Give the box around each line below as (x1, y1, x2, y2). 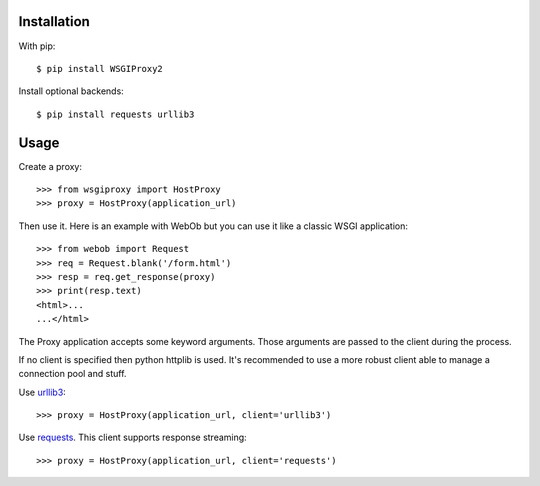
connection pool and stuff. (18, 368, 127, 380)
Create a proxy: (18, 160, 83, 172)
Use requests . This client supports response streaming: (18, 431, 247, 444)
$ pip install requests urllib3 (36, 108, 195, 120)
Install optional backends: (18, 85, 124, 97)
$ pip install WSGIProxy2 (36, 63, 164, 74)
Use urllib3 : (18, 386, 67, 398)
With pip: (18, 40, 56, 52)
